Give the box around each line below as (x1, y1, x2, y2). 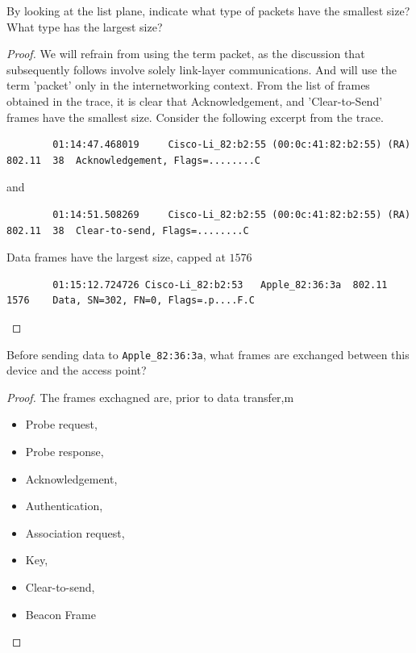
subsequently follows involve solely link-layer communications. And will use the (6, 61, 397, 77)
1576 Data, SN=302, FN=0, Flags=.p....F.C (6, 295, 255, 307)
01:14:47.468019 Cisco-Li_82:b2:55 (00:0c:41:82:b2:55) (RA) (52, 139, 411, 151)
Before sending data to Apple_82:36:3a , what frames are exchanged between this (6, 345, 410, 362)
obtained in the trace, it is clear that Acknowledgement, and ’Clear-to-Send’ (6, 92, 383, 109)
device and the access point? (6, 362, 147, 379)
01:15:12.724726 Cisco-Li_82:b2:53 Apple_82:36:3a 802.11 (52, 278, 388, 291)
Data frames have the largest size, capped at (6, 249, 226, 266)
